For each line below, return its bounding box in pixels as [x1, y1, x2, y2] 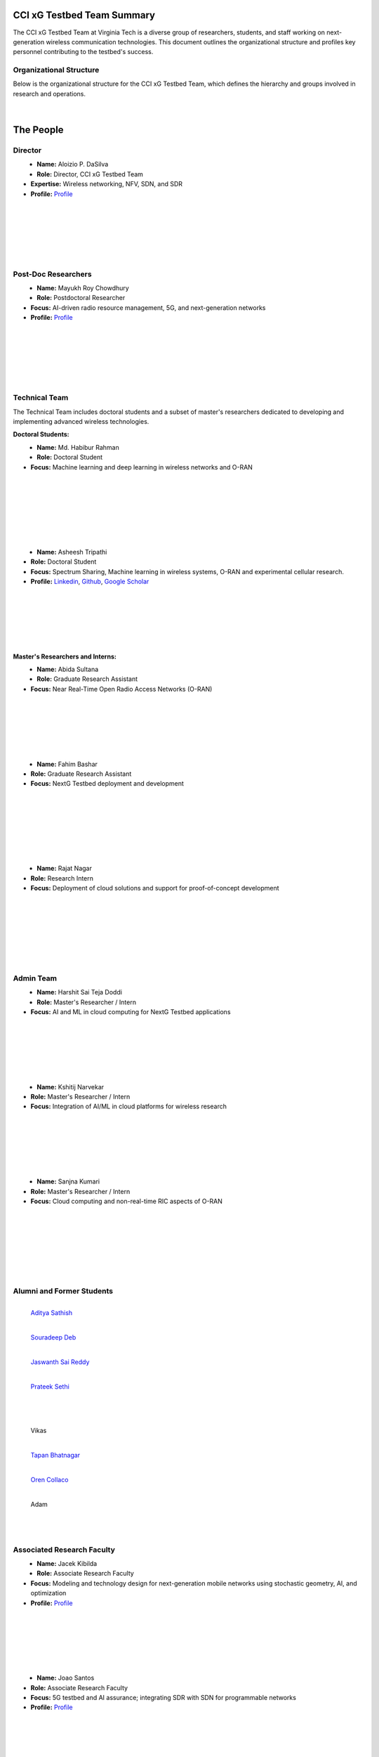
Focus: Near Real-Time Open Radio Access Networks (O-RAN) [30, 685, 213, 693]
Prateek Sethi [30, 1382, 69, 1391]
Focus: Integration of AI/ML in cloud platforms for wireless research [30, 1102, 227, 1110]
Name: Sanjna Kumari [36, 1177, 100, 1186]
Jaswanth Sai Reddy [30, 1357, 90, 1366]
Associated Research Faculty [13, 1545, 116, 1555]
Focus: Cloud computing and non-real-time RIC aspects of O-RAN [30, 1197, 222, 1205]
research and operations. [13, 89, 86, 98]
